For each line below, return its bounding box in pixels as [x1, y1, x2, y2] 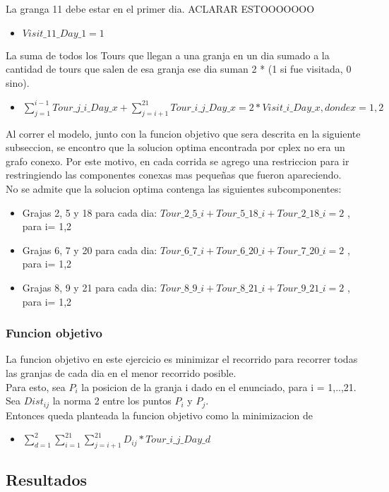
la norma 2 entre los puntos [52, 393, 172, 408]
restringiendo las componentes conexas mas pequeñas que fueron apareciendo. [6, 167, 342, 182]
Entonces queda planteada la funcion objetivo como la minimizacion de [6, 407, 313, 422]
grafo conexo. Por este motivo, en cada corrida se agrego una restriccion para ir [6, 153, 349, 168]
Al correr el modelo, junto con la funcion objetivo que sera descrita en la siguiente [6, 126, 361, 140]
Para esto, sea [6, 379, 66, 394]
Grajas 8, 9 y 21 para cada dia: [22, 280, 157, 295]
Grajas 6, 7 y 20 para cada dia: [22, 242, 157, 257]
